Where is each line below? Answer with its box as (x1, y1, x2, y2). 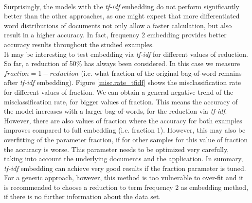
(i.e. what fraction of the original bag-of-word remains (81, 68, 242, 78)
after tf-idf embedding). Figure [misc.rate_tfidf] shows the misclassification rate (4, 77, 241, 87)
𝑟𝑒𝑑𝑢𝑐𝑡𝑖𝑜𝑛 (50, 70, 79, 77)
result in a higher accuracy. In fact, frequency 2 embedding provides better (4, 30, 227, 40)
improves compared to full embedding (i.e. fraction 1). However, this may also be (4, 125, 246, 135)
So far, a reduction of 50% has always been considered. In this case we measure (4, 58, 240, 68)
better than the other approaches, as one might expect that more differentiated (4, 11, 240, 21)
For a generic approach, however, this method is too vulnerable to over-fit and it (4, 172, 244, 183)
